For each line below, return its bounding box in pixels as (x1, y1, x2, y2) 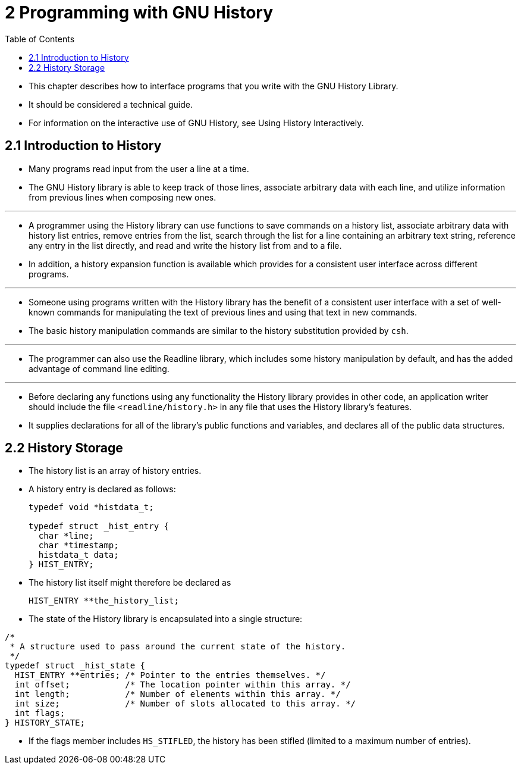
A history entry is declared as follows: (29, 484, 176, 495)
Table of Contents (5, 33, 75, 44)
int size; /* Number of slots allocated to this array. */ (14, 699, 356, 709)
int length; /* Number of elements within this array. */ (14, 689, 341, 699)
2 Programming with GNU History (5, 2, 274, 23)
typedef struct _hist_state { (5, 661, 146, 671)
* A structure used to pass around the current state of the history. (10, 642, 346, 652)
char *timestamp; (38, 540, 119, 551)
